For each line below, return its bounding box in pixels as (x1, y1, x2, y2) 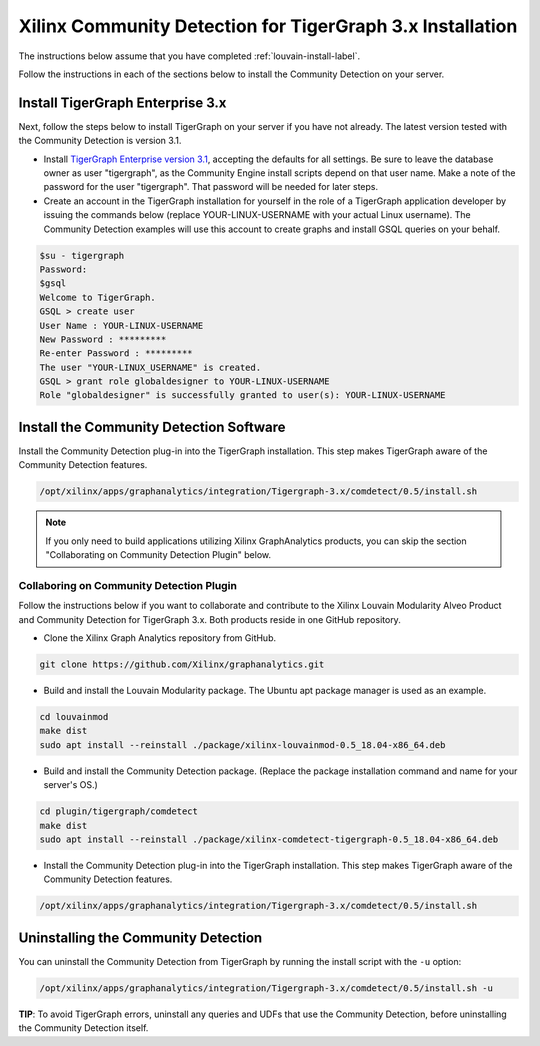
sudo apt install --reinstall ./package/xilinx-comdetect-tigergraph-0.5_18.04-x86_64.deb (39, 833, 499, 845)
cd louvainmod (39, 711, 109, 722)
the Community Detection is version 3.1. (18, 135, 182, 147)
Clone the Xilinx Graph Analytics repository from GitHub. (43, 632, 277, 644)
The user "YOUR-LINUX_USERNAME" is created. (39, 361, 262, 373)
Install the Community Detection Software (18, 418, 286, 435)
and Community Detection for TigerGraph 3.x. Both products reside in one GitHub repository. (18, 613, 402, 625)
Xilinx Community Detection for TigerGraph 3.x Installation (18, 15, 518, 37)
